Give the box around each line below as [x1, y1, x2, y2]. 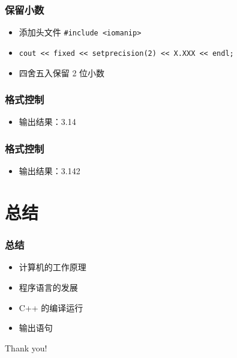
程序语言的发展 [19, 281, 78, 293]
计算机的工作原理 [19, 261, 86, 273]
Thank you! [5, 341, 47, 354]
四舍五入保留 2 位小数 [19, 66, 105, 79]
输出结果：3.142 [19, 165, 80, 177]
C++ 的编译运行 [19, 301, 83, 314]
